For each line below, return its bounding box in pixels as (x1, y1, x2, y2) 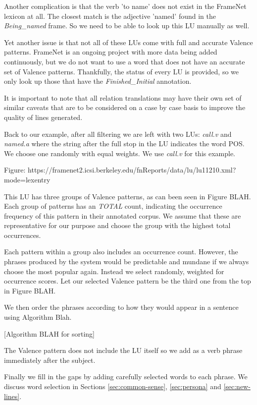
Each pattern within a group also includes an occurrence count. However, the (4, 246, 238, 257)
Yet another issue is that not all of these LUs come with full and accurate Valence (4, 37, 253, 47)
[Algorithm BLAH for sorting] (4, 328, 95, 339)
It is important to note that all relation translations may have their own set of (4, 92, 242, 103)
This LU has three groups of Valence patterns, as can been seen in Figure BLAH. (4, 191, 251, 201)
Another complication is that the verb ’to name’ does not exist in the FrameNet (4, 1, 247, 11)
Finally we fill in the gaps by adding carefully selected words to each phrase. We (4, 371, 248, 382)
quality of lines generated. (4, 112, 83, 122)
